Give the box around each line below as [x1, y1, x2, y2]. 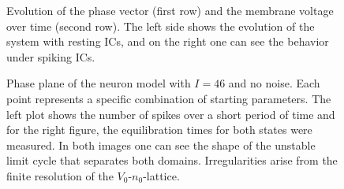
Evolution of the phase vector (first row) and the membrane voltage [6, 2, 334, 18]
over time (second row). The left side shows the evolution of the [6, 17, 315, 34]
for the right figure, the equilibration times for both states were [6, 121, 312, 138]
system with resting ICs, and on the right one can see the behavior [6, 33, 329, 50]
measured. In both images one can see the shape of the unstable [6, 136, 316, 153]
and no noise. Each [228, 75, 320, 91]
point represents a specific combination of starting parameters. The [6, 90, 331, 106]
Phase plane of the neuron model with [6, 75, 191, 91]
